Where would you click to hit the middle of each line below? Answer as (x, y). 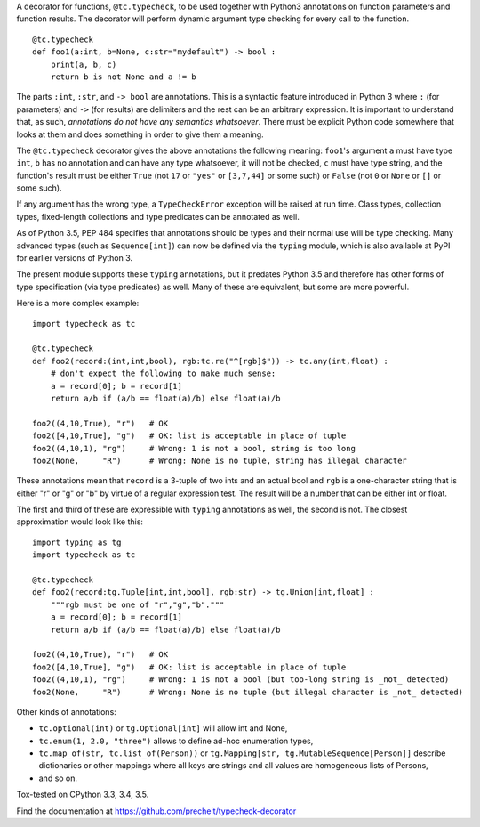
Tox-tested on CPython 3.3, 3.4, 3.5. (83, 795)
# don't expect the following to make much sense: (163, 373)
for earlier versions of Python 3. (75, 258)
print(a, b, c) (84, 64)
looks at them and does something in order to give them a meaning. (140, 134)
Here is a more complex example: (78, 304)
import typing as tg (77, 542)
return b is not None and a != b (124, 77)
